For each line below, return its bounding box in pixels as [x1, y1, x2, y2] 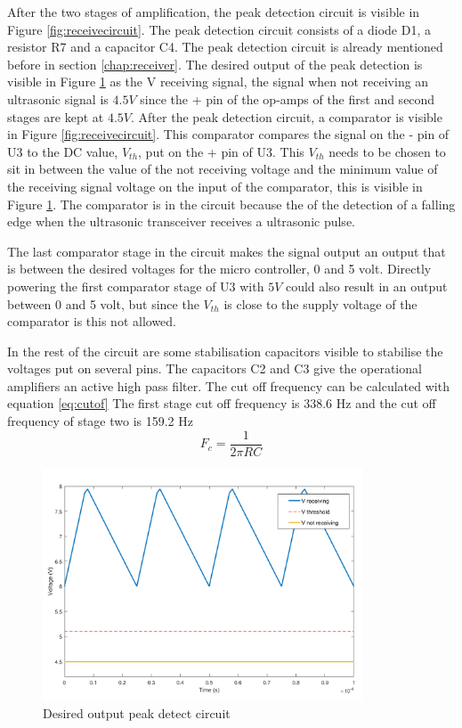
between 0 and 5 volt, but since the [7, 294, 199, 313]
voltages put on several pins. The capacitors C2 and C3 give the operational [7, 359, 422, 378]
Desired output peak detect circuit [43, 704, 231, 723]
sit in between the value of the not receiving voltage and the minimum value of [7, 160, 438, 178]
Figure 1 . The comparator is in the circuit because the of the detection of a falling [7, 194, 456, 213]
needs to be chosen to [328, 142, 446, 160]
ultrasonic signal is [7, 89, 109, 108]
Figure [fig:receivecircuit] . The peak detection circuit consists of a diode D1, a [7, 20, 431, 38]
